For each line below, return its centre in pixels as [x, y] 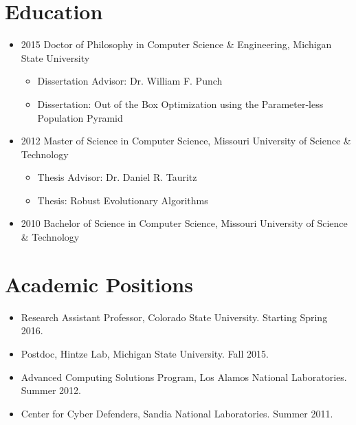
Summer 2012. [51, 390]
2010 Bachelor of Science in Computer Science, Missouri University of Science [184, 223]
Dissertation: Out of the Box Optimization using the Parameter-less [180, 103]
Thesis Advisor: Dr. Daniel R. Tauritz [117, 177]
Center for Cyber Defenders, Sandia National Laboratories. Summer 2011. [177, 413]
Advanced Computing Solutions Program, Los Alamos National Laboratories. [184, 377]
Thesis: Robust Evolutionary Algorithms [123, 200]
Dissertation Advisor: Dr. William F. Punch [130, 81]
